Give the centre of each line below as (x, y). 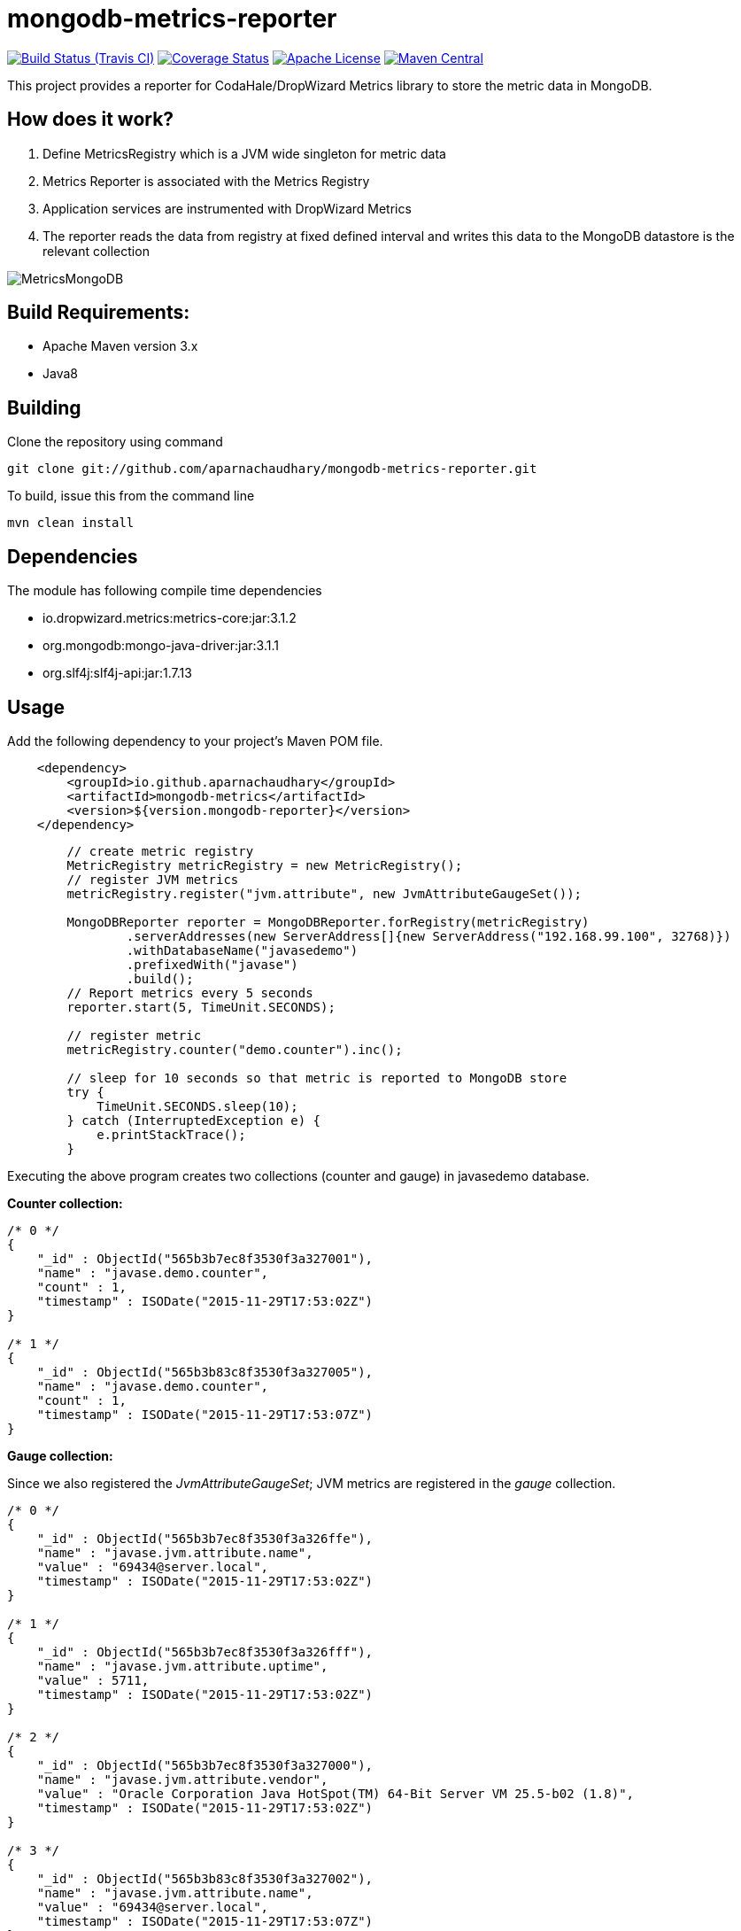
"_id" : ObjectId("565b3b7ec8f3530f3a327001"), (205, 1258)
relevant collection (96, 251)
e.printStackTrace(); (171, 1134)
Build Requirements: (99, 313)
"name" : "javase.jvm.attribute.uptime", (182, 1666)
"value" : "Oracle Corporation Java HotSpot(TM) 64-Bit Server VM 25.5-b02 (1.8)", (336, 1793)
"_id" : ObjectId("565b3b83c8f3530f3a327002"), (205, 1878)
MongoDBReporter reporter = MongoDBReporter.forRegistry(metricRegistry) (328, 922)
